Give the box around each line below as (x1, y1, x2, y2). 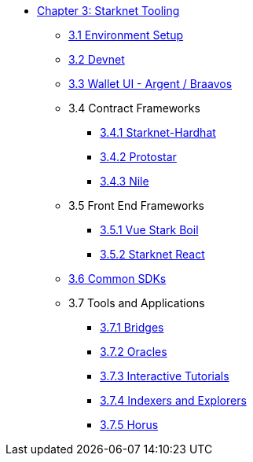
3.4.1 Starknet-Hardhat (100, 126, 216, 139)
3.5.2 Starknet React (100, 247, 205, 261)
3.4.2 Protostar (100, 150, 177, 163)
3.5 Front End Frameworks (68, 199, 205, 212)
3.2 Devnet (68, 53, 125, 66)
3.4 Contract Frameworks (68, 101, 200, 115)
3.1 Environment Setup (68, 28, 184, 42)
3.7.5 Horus (100, 418, 159, 431)
